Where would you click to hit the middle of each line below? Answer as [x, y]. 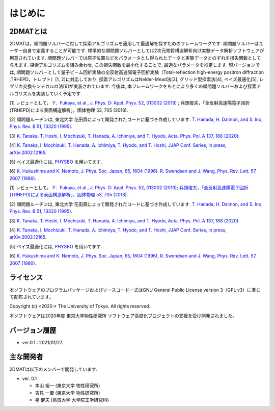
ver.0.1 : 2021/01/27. [43, 342]
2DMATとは [28, 31]
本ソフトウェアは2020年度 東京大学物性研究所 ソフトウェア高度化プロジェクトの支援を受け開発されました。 [123, 316]
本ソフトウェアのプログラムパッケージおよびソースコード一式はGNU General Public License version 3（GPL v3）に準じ [135, 290]
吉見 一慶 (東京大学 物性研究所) [67, 393]
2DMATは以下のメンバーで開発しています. [53, 369]
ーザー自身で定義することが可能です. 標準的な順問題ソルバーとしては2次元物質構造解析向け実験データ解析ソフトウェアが [137, 50]
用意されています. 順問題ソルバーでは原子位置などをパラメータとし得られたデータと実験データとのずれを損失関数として [135, 58]
